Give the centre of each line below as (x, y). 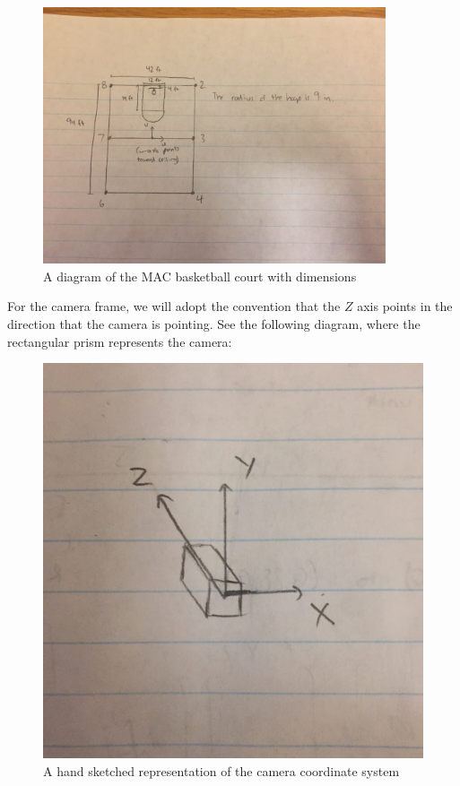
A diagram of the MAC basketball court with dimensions (200, 276)
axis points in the (405, 306)
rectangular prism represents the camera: (120, 341)
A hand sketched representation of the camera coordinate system (221, 770)
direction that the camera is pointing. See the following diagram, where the (214, 323)
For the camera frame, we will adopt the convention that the (174, 306)
